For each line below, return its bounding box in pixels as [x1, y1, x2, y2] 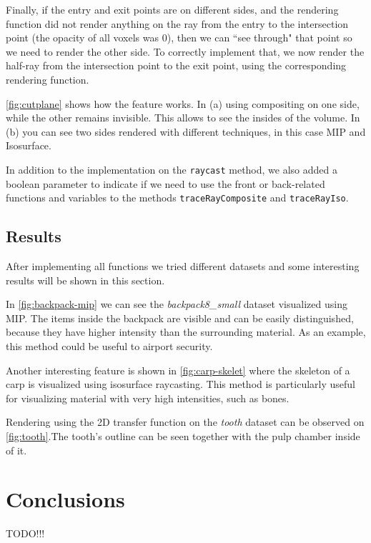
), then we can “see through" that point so [167, 30, 352, 45]
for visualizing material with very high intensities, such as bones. [6, 390, 290, 405]
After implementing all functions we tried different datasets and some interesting [6, 259, 360, 274]
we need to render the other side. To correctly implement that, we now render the [6, 44, 365, 59]
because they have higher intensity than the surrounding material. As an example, [6, 324, 366, 339]
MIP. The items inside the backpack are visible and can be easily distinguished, [6, 310, 354, 325]
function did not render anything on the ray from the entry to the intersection [6, 16, 349, 31]
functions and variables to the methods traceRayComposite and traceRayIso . [6, 190, 349, 205]
